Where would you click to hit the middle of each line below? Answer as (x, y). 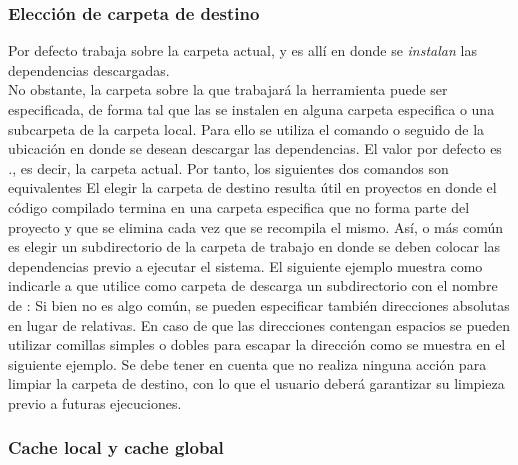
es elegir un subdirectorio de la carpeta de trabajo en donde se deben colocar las (254, 246)
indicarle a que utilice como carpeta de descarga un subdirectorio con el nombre (253, 285)
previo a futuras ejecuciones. (95, 402)
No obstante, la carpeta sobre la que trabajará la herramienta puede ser (228, 89)
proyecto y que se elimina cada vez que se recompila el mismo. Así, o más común (256, 226)
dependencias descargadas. (89, 69)
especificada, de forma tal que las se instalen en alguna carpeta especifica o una (251, 109)
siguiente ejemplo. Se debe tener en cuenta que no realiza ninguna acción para (247, 363)
